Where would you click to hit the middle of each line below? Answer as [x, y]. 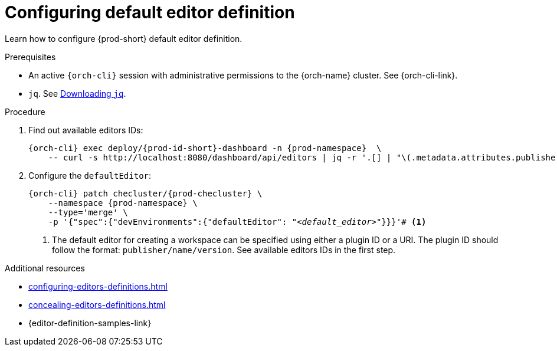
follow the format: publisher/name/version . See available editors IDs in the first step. [224, 250]
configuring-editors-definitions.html [98, 286]
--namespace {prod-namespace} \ [123, 203]
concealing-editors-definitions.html [97, 304]
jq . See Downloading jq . [77, 93]
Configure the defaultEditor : [90, 175]
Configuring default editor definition [150, 12]
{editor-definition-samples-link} [90, 323]
